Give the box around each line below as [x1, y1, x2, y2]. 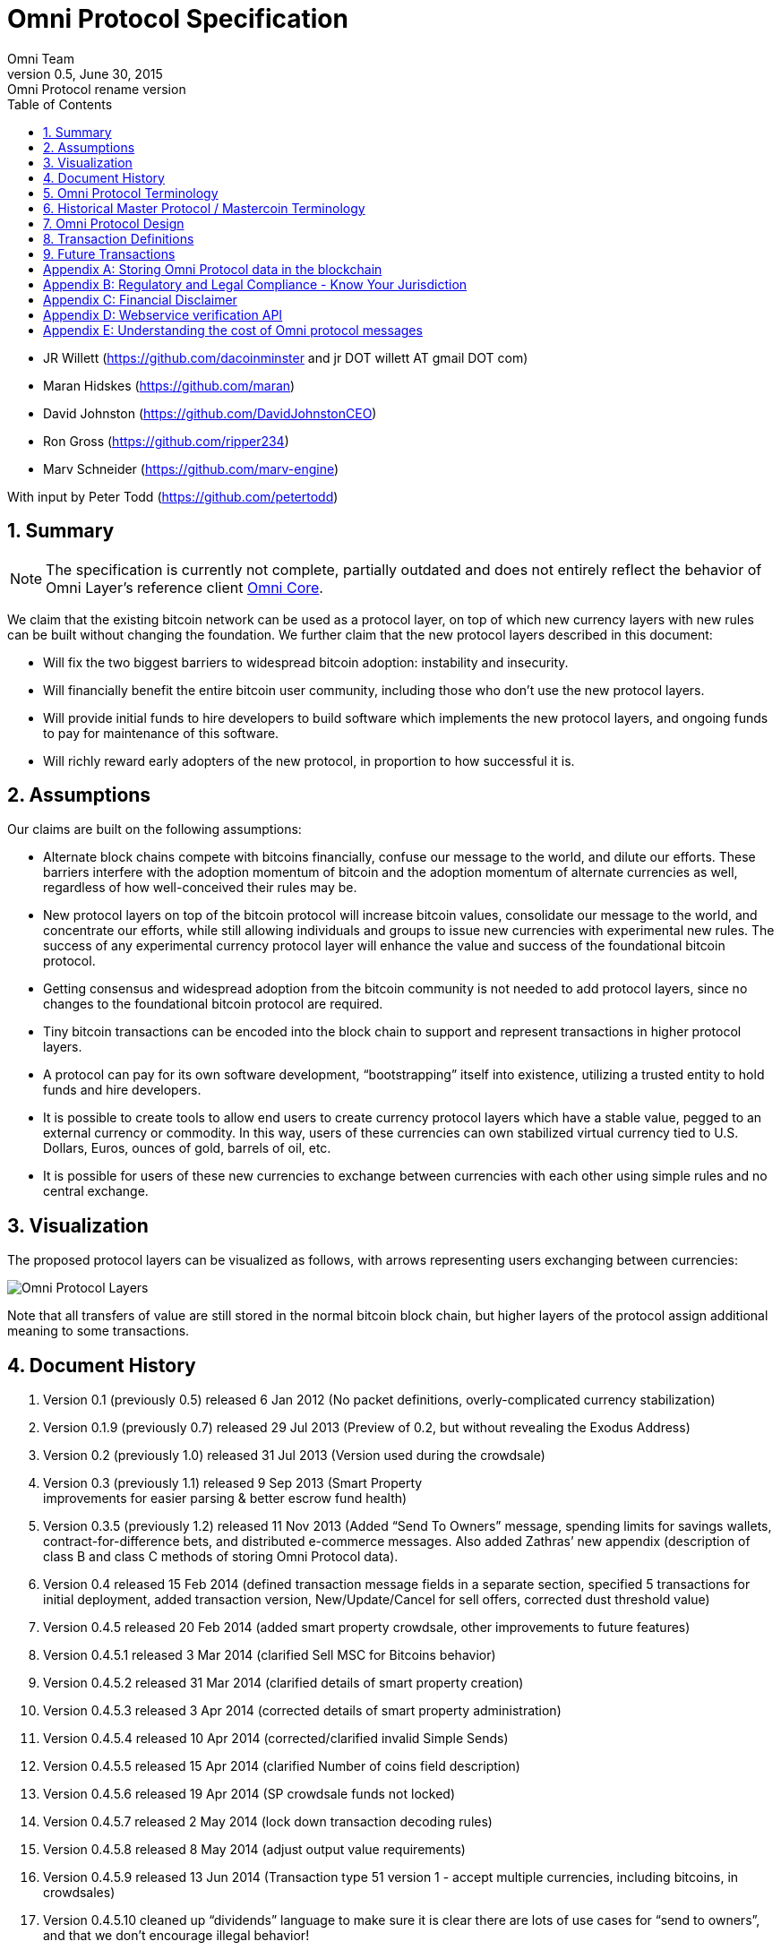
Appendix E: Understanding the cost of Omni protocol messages [43, 322, 423, 338]
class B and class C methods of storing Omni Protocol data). [43, 1549, 399, 1565]
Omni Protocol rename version [7, 81, 186, 97]
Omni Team [7, 50, 74, 66]
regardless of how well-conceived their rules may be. [43, 880, 357, 896]
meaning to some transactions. [7, 1323, 190, 1339]
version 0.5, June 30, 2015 [7, 65, 163, 82]
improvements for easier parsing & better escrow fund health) [43, 1490, 408, 1507]
